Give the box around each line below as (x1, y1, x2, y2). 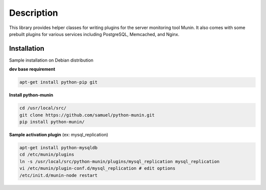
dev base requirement (9, 66, 55, 72)
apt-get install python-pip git (19, 79, 98, 85)
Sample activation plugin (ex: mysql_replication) (9, 131, 108, 137)
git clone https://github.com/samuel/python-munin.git (19, 112, 155, 118)
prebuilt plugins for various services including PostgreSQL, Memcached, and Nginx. (9, 31, 180, 37)
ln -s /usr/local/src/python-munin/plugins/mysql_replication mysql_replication (19, 158, 220, 164)
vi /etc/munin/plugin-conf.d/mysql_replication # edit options (19, 165, 176, 171)
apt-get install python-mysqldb (19, 145, 98, 150)
